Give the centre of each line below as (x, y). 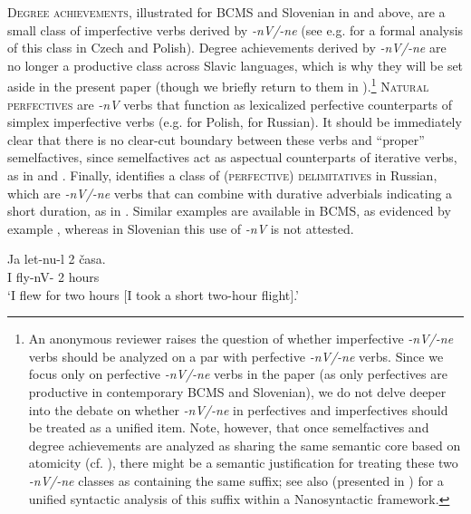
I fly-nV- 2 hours (53, 276)
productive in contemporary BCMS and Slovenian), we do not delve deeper (237, 391)
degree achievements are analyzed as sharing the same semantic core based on (245, 445)
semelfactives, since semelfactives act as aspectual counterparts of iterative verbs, (232, 157)
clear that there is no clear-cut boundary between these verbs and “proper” (216, 139)
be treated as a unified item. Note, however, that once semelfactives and (229, 427)
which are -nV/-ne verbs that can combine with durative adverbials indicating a (230, 193)
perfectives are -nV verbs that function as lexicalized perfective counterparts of (230, 104)
